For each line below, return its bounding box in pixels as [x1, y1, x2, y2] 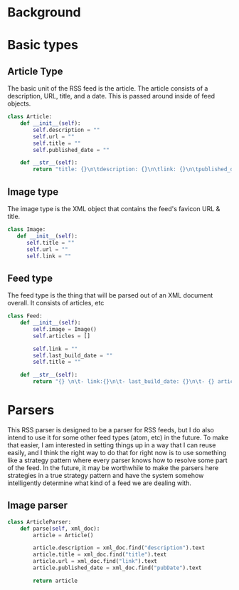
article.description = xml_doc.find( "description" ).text [33, 544, 205, 551]
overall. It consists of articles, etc [7, 299, 105, 307]
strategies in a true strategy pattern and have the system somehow [7, 472, 204, 479]
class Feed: [7, 312, 43, 320]
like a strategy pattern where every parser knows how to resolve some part [7, 456, 228, 464]
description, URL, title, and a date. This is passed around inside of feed [7, 92, 216, 101]
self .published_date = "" [33, 146, 110, 153]
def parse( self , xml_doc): [20, 525, 100, 532]
